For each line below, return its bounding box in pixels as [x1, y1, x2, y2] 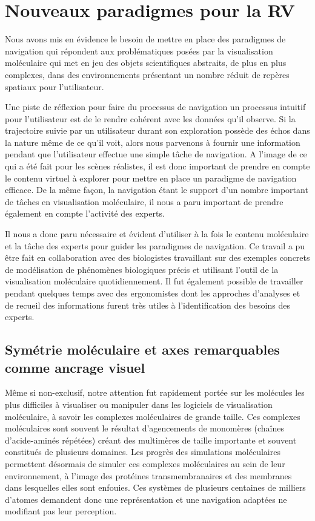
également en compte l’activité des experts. [5, 207, 165, 220]
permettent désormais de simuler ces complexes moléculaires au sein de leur [5, 457, 285, 470]
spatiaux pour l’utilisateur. [5, 80, 104, 93]
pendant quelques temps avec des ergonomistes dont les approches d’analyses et [5, 287, 300, 299]
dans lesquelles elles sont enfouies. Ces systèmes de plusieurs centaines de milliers [5, 481, 306, 494]
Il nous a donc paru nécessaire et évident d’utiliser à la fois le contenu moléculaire [5, 228, 309, 240]
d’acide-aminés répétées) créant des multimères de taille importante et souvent [5, 433, 297, 446]
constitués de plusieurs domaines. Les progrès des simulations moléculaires [5, 445, 280, 458]
